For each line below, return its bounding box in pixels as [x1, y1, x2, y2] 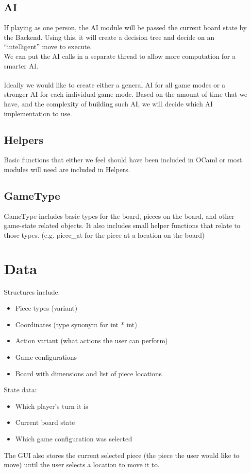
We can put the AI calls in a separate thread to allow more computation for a [4, 51, 236, 61]
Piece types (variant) [15, 303, 78, 313]
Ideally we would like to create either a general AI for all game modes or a [4, 79, 225, 89]
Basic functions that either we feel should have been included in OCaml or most [4, 155, 242, 165]
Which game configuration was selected [15, 433, 132, 443]
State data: [4, 385, 37, 395]
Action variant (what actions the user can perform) [15, 335, 168, 346]
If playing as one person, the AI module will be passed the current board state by [4, 22, 247, 33]
